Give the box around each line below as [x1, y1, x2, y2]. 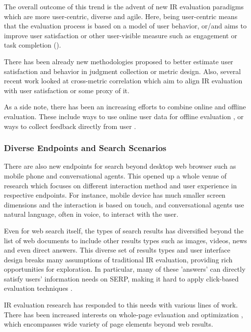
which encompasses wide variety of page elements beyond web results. [4, 319, 213, 329]
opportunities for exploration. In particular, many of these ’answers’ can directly [4, 264, 246, 274]
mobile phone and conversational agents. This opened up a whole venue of [4, 170, 227, 180]
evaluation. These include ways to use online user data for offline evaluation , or [4, 111, 244, 121]
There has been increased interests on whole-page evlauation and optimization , [4, 309, 243, 319]
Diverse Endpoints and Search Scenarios [4, 142, 167, 154]
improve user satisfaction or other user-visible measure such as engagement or [4, 30, 237, 40]
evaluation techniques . [4, 283, 73, 293]
